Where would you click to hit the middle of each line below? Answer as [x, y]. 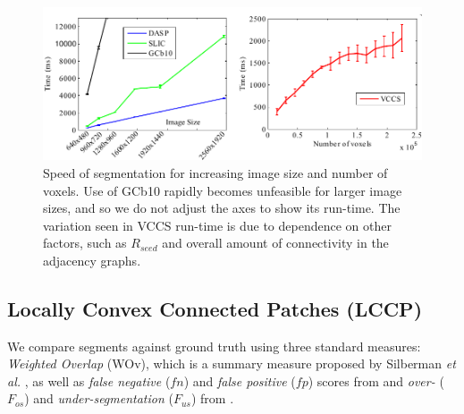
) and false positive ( [240, 380]
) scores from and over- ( [376, 380]
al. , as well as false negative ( [89, 380]
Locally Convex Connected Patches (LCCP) [215, 308]
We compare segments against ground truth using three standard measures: [214, 346]
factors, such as [85, 243]
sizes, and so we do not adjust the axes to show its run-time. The [222, 208]
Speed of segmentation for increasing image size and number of [215, 172]
